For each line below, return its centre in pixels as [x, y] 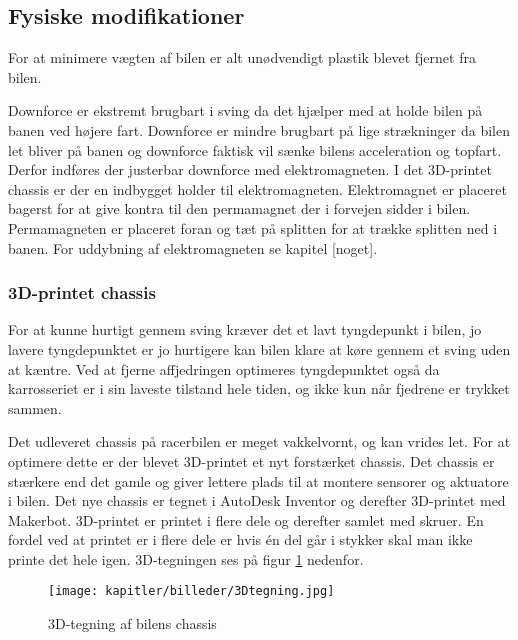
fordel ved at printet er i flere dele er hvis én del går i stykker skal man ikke [240, 539]
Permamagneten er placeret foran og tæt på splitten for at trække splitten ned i [253, 227]
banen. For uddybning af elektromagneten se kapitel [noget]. [193, 247]
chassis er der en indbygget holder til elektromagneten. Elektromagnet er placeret [257, 188]
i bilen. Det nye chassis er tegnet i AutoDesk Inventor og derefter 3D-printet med [257, 500]
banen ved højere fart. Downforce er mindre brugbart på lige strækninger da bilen [259, 129]
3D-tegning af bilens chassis [132, 623]
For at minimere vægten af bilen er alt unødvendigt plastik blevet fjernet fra [242, 57]
